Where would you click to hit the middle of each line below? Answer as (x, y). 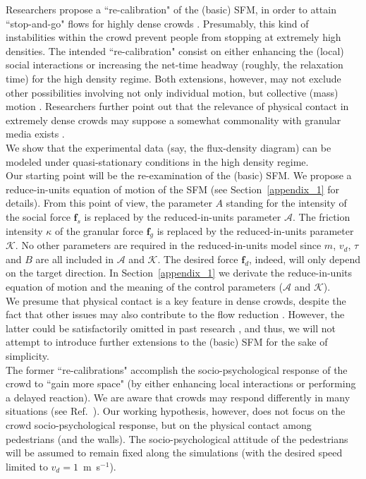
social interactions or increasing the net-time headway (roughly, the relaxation (175, 65)
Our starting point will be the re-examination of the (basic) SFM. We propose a (179, 175)
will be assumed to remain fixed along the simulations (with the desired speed (174, 453)
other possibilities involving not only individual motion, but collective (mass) (172, 92)
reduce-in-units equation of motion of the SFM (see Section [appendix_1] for (172, 189)
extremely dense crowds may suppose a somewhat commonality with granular (173, 120)
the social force (38, 216)
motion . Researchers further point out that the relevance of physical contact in (177, 106)
